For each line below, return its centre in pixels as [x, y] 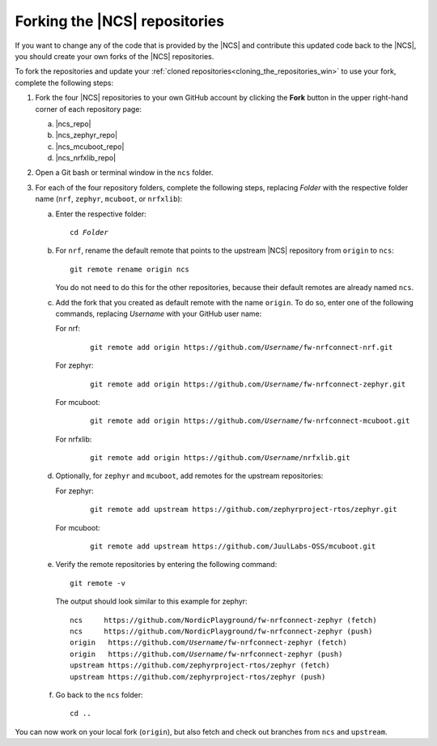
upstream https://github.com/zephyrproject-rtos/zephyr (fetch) [200, 665]
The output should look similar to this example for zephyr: [151, 601]
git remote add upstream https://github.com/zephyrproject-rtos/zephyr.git [244, 509]
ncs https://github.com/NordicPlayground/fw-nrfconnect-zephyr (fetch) [223, 620]
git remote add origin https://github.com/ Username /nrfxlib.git [221, 458]
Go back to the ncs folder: [99, 695]
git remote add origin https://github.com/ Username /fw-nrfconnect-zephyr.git [248, 384]
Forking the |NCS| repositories [120, 21]
